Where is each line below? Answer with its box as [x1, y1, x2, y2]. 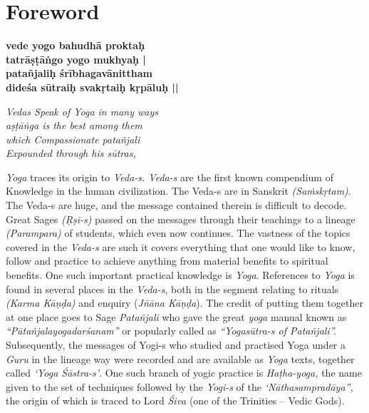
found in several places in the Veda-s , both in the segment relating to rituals [6, 281, 339, 296]
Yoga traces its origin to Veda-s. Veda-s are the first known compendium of [6, 169, 333, 184]
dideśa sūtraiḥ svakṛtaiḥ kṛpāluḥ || [6, 79, 179, 94]
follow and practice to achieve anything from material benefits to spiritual [6, 253, 328, 268]
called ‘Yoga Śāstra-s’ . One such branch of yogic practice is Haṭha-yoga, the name [6, 365, 362, 380]
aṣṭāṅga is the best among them [6, 118, 142, 133]
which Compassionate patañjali [6, 131, 140, 146]
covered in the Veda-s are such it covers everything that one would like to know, [6, 239, 355, 254]
